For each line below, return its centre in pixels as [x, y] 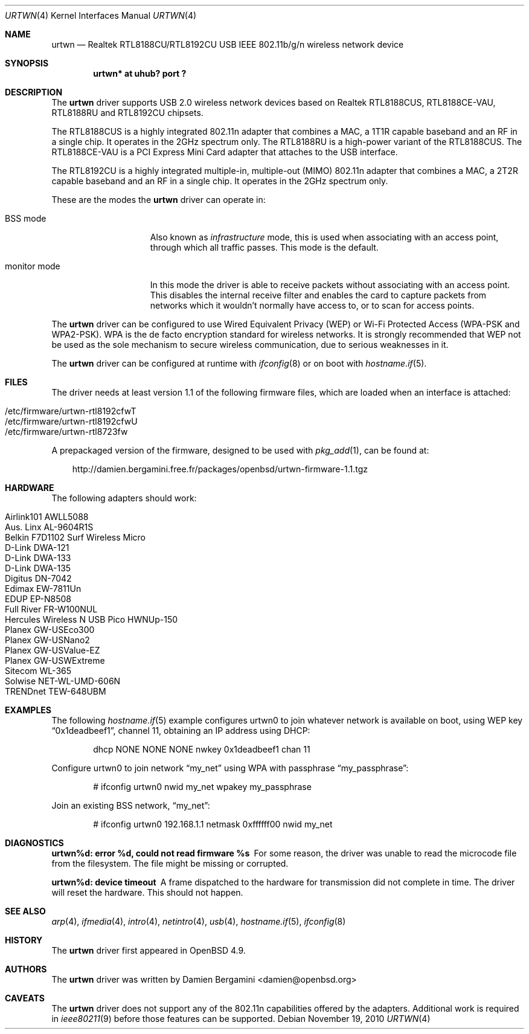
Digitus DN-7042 [38, 578]
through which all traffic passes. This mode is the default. [264, 247]
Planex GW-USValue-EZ [53, 650]
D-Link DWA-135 [38, 568]
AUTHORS [26, 969]
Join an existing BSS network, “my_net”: [131, 805]
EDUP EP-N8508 [38, 599]
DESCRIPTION [34, 92]
